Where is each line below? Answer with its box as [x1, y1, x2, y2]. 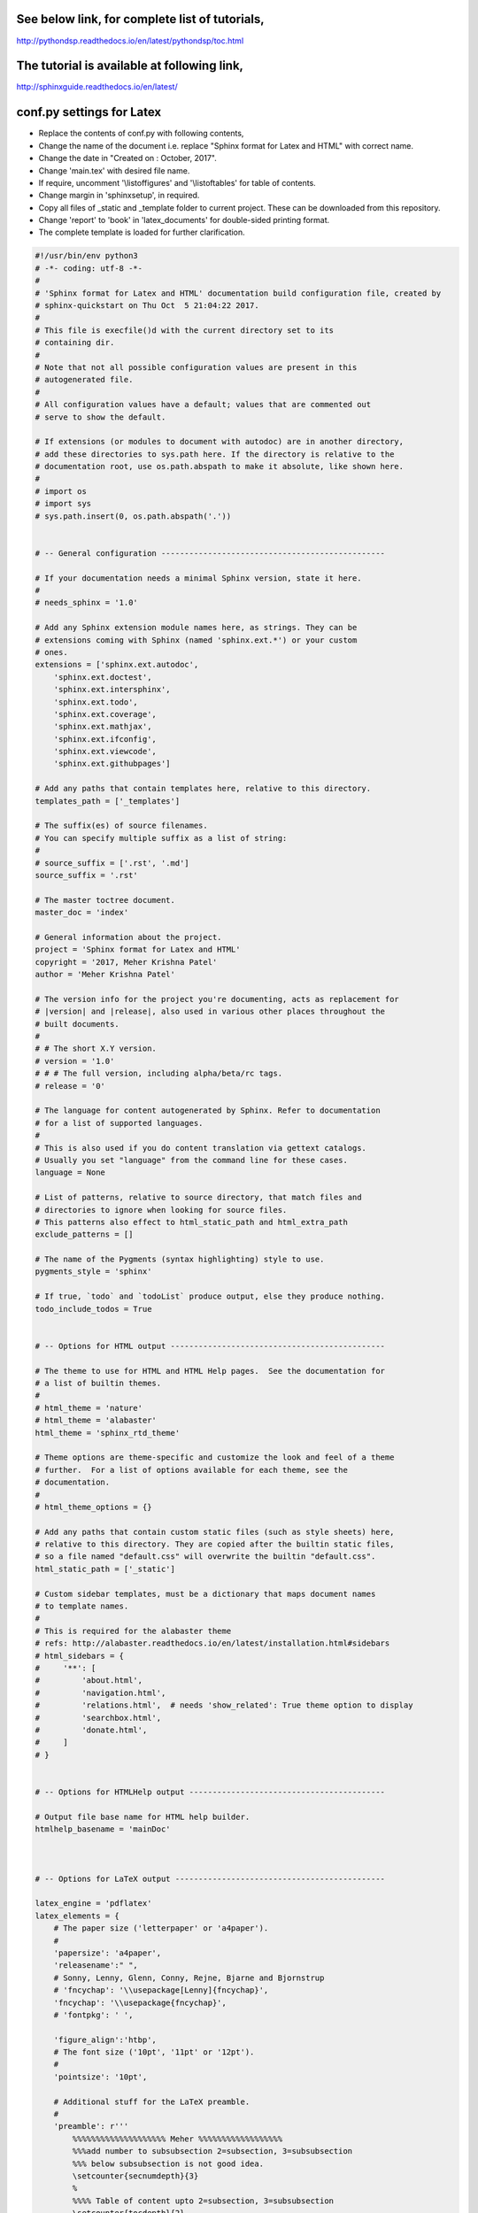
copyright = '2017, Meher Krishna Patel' [35, 957, 218, 967]
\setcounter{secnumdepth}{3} [72, 2171, 199, 2181]
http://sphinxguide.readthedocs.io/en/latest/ [16, 81, 178, 92]
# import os [35, 486, 88, 496]
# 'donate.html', [35, 1724, 148, 1735]
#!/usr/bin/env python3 [35, 251, 139, 261]
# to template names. [35, 1601, 129, 1611]
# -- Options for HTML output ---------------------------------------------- [35, 1341, 385, 1351]
